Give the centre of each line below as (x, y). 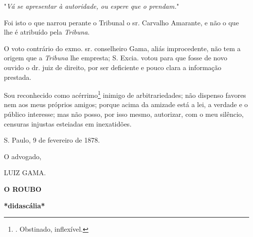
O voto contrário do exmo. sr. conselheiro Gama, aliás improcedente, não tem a (122, 48)
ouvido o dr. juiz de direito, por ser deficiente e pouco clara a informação (113, 67)
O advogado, (23, 156)
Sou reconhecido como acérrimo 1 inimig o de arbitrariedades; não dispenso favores (125, 94)
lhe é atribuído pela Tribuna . (47, 32)
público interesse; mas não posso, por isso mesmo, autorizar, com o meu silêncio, (124, 114)
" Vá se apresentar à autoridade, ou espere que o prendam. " (91, 6)
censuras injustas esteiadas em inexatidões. (68, 123)
